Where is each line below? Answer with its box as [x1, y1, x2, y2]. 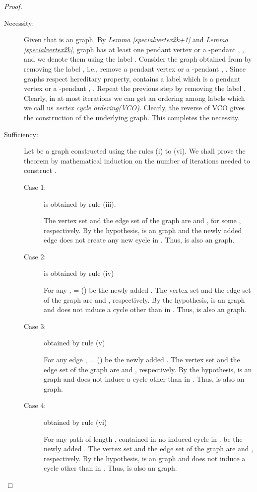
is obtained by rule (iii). [44, 198, 116, 209]
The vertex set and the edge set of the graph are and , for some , [44, 215, 241, 226]
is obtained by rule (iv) [44, 268, 114, 278]
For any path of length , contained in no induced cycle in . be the [44, 433, 243, 444]
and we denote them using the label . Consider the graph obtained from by [24, 54, 252, 64]
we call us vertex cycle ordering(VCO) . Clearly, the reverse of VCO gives [24, 102, 245, 113]
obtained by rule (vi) [44, 417, 107, 427]
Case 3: [24, 321, 46, 331]
